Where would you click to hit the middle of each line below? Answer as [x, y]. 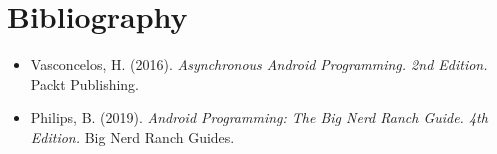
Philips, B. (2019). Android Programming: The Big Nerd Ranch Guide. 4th [259, 117]
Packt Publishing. [85, 83]
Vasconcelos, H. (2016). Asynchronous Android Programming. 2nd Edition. [259, 64]
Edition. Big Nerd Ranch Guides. [132, 136]
